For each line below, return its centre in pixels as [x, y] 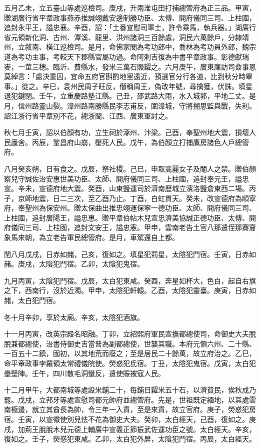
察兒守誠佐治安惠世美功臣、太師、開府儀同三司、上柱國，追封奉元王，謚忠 [126, 178]
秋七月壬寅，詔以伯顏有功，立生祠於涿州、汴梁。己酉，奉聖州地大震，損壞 [126, 132]
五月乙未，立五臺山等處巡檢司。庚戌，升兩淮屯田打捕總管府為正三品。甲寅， [130, 7]
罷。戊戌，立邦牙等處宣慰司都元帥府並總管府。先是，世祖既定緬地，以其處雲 [130, 399]
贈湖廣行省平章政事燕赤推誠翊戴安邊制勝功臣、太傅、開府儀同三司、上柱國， [130, 17]
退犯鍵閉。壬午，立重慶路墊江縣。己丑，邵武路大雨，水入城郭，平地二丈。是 [130, 96]
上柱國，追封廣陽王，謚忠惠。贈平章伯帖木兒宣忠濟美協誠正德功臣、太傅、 [126, 217]
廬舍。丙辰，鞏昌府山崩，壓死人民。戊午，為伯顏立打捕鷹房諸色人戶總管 [130, 142]
